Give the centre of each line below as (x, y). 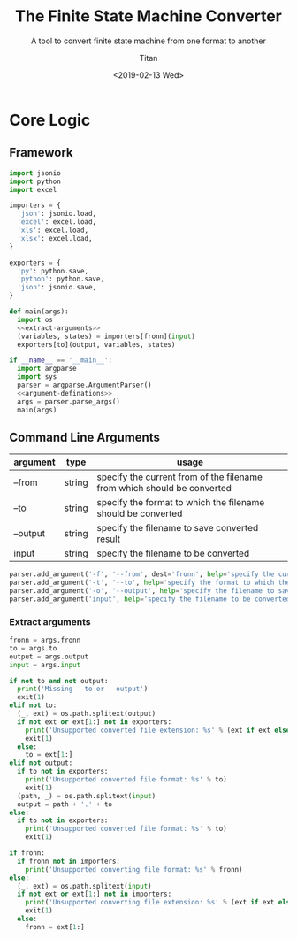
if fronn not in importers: (69, 861)
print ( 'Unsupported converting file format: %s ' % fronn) (134, 869)
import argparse (47, 369)
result (109, 539)
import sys (37, 377)
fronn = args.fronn (45, 640)
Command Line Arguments (85, 437)
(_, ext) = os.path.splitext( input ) (84, 886)
